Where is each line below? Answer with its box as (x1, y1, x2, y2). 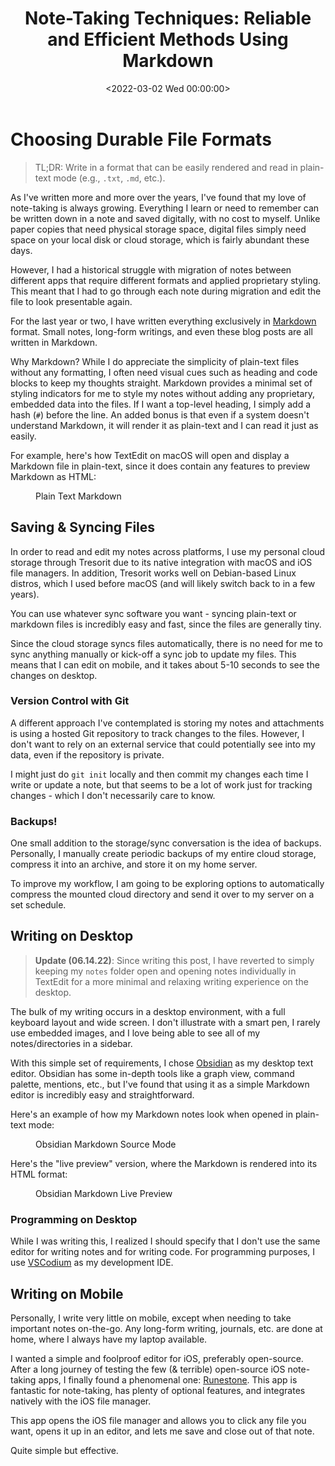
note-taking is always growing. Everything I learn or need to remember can (10, 202, 320, 214)
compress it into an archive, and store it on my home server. (10, 858, 258, 871)
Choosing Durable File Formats (10, 128, 272, 151)
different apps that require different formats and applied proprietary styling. (10, 274, 322, 286)
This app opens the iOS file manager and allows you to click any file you (10, 1415, 307, 1427)
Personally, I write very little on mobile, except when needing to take (10, 1312, 292, 1324)
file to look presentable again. (10, 295, 133, 307)
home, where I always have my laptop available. (10, 1333, 208, 1346)
